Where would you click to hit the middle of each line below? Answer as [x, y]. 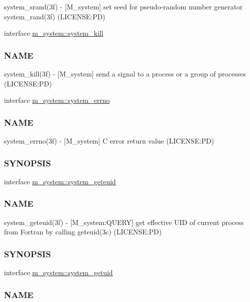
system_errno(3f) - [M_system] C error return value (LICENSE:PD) [109, 141]
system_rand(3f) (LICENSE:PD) [55, 16]
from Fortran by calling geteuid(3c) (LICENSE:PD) [83, 232]
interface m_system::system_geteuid [60, 181]
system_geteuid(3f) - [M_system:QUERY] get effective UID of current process [124, 222]
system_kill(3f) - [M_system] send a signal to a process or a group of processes [125, 74]
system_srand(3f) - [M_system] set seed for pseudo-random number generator [124, 6]
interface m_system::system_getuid [58, 272]
